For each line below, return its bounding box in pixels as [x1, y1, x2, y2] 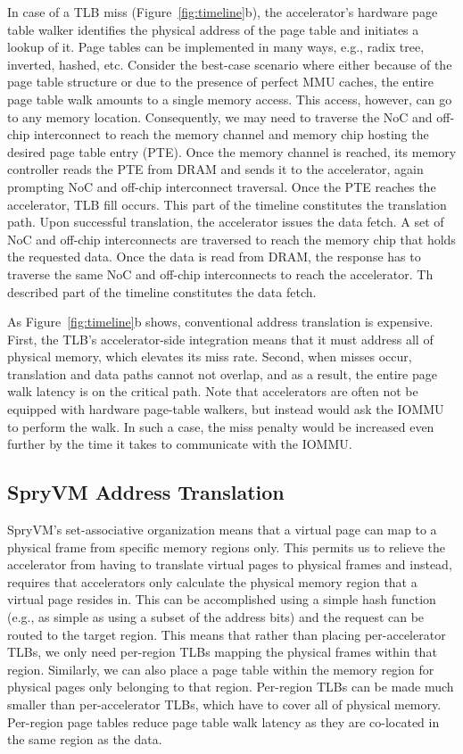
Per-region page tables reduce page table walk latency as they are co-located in [7, 712, 440, 731]
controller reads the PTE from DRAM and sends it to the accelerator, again [7, 160, 424, 178]
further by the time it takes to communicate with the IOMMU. [7, 435, 352, 453]
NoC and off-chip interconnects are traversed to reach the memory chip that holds [7, 229, 456, 248]
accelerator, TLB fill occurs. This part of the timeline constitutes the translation [7, 195, 447, 213]
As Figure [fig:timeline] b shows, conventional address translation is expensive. [7, 312, 434, 331]
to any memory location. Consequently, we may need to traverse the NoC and [7, 107, 433, 126]
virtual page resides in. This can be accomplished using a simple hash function [7, 590, 436, 609]
